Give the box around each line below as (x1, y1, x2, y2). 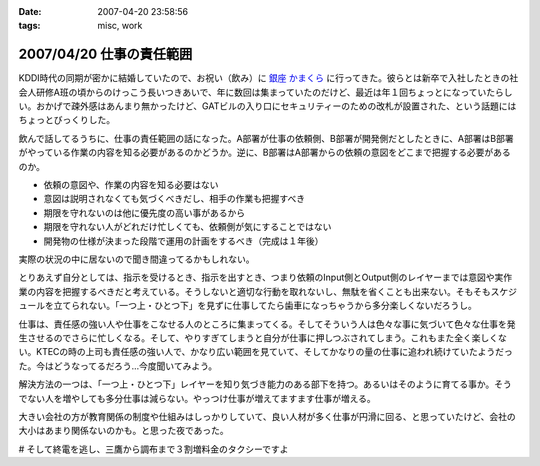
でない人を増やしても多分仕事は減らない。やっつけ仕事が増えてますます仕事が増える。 (18, 392, 377, 404)
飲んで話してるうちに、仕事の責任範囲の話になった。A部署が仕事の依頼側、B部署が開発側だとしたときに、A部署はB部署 (18, 132, 514, 144)
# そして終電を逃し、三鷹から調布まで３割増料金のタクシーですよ (18, 443, 289, 455)
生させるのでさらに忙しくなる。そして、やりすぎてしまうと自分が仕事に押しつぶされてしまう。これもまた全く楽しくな (18, 331, 507, 344)
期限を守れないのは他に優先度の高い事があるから (43, 206, 245, 219)
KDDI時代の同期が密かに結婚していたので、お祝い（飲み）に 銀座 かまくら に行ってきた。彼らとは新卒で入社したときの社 (18, 72, 519, 84)
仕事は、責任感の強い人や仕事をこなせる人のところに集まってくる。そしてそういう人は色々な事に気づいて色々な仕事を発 (18, 318, 516, 330)
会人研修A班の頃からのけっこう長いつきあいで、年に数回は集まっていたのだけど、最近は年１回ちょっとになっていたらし (18, 86, 514, 98)
